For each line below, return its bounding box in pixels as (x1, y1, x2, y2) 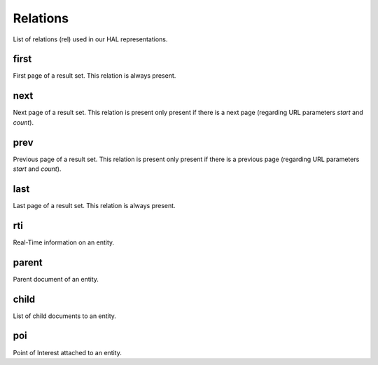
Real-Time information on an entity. (13, 238, 115, 247)
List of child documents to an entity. (13, 312, 117, 320)
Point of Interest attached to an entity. (13, 348, 122, 357)
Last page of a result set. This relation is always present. (13, 201, 176, 209)
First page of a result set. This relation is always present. (13, 71, 176, 80)
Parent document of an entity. (13, 275, 99, 283)
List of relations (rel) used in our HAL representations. (13, 35, 168, 43)
